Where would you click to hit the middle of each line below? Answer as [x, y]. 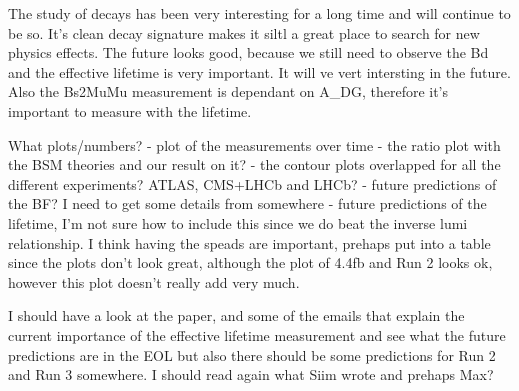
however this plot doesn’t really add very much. [154, 281]
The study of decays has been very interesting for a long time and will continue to [259, 13]
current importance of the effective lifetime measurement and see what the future [257, 334]
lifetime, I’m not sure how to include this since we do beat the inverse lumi [238, 222]
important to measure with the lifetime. [130, 110]
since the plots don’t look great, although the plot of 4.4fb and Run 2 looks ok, [250, 262]
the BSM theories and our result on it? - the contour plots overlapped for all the [254, 164]
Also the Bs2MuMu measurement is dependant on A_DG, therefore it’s [228, 91]
